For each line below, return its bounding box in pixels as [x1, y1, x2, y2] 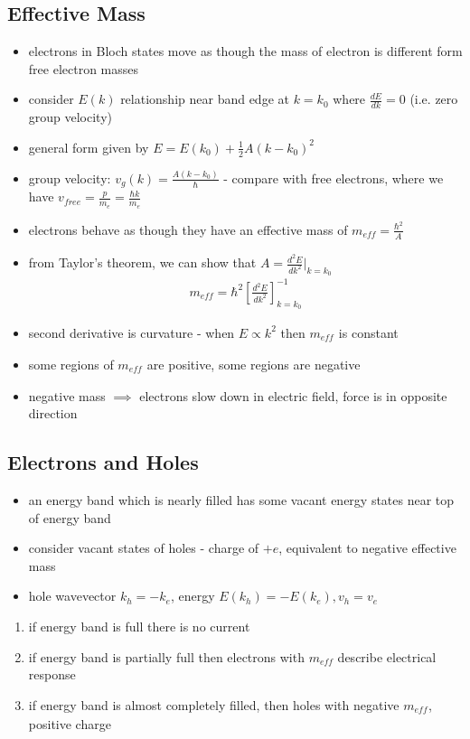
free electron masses [28, 59, 139, 78]
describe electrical [337, 647, 437, 666]
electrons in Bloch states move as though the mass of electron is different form [28, 42, 463, 61]
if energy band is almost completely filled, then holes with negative [28, 695, 399, 714]
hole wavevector [28, 586, 117, 605]
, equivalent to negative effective [278, 538, 456, 557]
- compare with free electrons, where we [223, 168, 444, 187]
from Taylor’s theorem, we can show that [28, 253, 257, 272]
